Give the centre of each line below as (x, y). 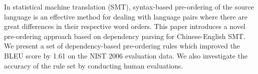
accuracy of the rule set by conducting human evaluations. (94, 65)
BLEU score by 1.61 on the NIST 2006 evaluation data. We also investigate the (126, 55)
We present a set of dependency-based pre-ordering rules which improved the (122, 46)
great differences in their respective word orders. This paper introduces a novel (125, 26)
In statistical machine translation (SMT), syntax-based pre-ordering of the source (129, 6)
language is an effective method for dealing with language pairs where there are (126, 16)
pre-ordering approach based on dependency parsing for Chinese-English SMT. (125, 36)
